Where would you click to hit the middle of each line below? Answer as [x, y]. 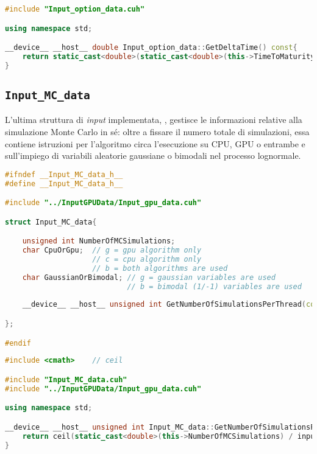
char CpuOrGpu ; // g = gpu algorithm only [112, 250]
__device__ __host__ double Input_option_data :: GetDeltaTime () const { [151, 48]
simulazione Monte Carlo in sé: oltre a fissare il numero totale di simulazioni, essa [157, 132]
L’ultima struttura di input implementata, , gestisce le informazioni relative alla [154, 120]
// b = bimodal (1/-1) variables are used [214, 286]
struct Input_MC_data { [51, 222]
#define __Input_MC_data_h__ [64, 183]
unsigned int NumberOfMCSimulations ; [99, 241]
